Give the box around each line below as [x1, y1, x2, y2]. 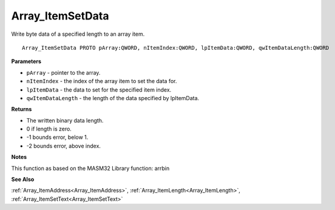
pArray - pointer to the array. [26, 69, 101, 76]
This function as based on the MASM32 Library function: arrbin [11, 164, 170, 172]
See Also [11, 176, 35, 183]
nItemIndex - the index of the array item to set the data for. [26, 78, 177, 85]
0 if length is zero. [26, 125, 72, 133]
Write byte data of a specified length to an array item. [11, 30, 145, 38]
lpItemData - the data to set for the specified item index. [26, 86, 172, 93]
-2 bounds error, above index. [26, 142, 101, 149]
